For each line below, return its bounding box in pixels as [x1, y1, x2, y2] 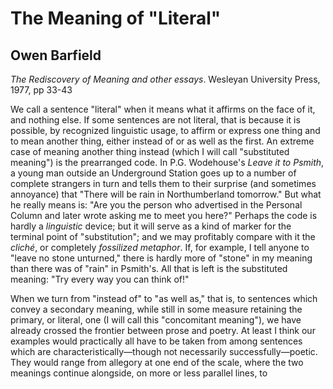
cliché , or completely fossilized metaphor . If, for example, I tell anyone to [10, 242, 310, 253]
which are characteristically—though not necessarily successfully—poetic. [10, 346, 318, 357]
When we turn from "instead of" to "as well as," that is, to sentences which [10, 293, 318, 304]
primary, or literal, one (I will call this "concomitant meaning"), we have [10, 314, 302, 326]
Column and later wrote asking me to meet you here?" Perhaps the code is [10, 210, 318, 221]
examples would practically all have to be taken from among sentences [10, 335, 303, 347]
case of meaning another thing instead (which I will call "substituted [10, 146, 290, 157]
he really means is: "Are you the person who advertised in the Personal [10, 199, 303, 211]
